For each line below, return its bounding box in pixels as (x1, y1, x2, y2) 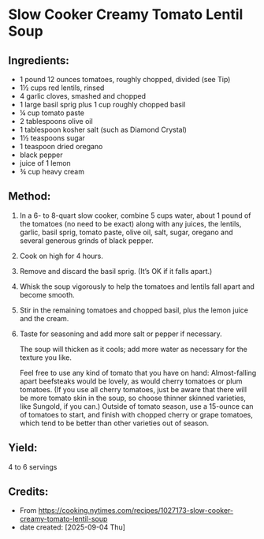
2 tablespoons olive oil (19, 117, 93, 125)
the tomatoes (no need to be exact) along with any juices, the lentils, (19, 219, 242, 228)
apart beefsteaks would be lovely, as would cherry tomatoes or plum (19, 376, 243, 386)
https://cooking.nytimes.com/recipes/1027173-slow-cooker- (38, 506, 234, 515)
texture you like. (19, 353, 73, 362)
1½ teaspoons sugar (19, 133, 85, 143)
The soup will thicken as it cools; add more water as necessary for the (19, 344, 248, 354)
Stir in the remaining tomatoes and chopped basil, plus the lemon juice (19, 305, 248, 315)
